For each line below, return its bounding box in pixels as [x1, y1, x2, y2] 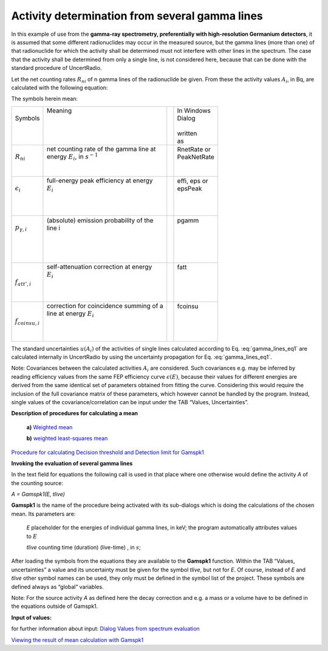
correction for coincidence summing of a [46, 301, 163, 310]
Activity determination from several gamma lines [11, 9, 264, 22]
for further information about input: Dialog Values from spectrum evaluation [11, 625, 200, 632]
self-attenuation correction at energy [46, 262, 152, 270]
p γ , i [15, 224, 27, 233]
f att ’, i [15, 278, 32, 288]
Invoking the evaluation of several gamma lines [11, 460, 133, 467]
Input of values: [11, 614, 52, 621]
